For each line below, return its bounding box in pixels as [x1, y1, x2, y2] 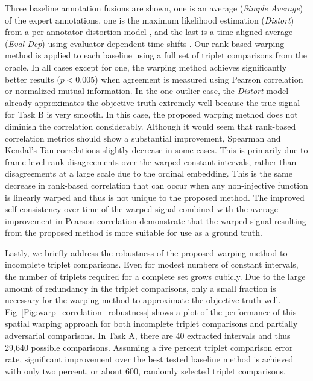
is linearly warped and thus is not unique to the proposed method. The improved [5, 190, 305, 203]
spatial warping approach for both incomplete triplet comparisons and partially [5, 317, 298, 330]
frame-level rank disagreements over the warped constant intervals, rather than [5, 155, 297, 168]
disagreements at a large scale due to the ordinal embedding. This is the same [5, 167, 292, 180]
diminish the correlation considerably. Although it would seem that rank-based [5, 119, 296, 132]
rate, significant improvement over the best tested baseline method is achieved [5, 353, 294, 365]
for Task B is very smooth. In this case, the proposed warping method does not [5, 108, 298, 121]
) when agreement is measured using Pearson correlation [95, 72, 303, 85]
